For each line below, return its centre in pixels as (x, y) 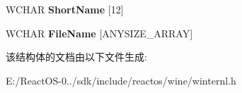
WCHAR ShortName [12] (65, 9)
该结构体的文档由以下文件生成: (76, 57)
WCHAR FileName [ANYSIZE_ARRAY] (99, 33)
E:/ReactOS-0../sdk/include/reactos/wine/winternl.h (121, 80)
